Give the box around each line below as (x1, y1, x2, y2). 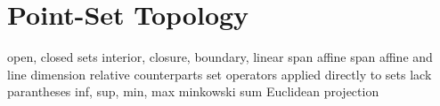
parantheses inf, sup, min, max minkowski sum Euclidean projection (7, 82, 379, 101)
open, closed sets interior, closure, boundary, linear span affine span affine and (7, 48, 433, 66)
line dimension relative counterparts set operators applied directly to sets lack (7, 64, 432, 83)
